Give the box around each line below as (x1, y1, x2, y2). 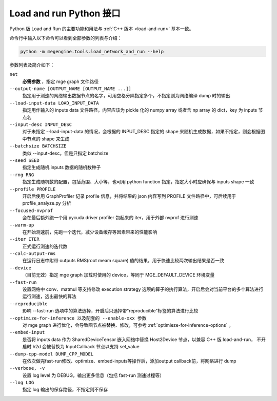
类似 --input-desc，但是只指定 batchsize (22, 150, 109, 156)
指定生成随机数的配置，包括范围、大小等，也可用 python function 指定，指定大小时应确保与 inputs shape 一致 (22, 179, 254, 185)
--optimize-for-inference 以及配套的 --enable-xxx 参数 (9, 315, 147, 321)
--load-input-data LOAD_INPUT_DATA (9, 100, 100, 106)
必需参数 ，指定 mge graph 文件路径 (22, 78, 99, 85)
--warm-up (9, 222, 34, 228)
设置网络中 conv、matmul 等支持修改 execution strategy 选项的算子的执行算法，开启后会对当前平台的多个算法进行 (22, 286, 264, 292)
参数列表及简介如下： (9, 61, 55, 68)
